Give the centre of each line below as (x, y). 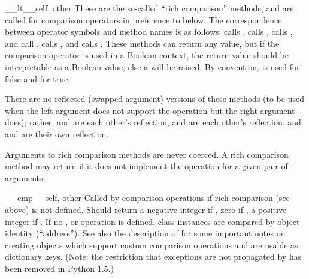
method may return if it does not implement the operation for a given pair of (146, 166)
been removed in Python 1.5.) (59, 268)
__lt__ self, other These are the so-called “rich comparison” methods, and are (149, 8)
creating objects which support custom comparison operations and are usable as (152, 244)
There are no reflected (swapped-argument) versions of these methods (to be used (154, 99)
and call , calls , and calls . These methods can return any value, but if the (142, 43)
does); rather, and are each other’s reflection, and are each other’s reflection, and (153, 122)
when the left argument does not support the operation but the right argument (150, 110)
